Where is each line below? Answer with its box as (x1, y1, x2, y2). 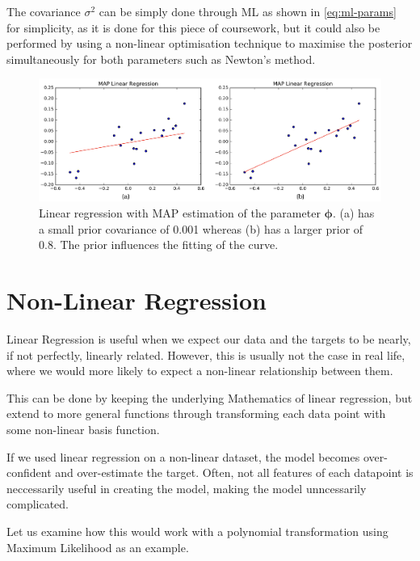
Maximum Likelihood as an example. (6, 538, 189, 555)
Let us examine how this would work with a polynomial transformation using (6, 522, 388, 539)
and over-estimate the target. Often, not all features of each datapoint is (55, 464, 414, 481)
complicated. (6, 496, 69, 512)
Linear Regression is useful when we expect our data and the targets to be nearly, (6, 330, 411, 347)
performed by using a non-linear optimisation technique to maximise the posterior (6, 35, 413, 52)
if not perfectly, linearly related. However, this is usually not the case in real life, (6, 346, 405, 363)
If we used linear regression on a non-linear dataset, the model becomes (6, 448, 360, 465)
